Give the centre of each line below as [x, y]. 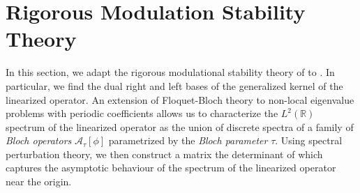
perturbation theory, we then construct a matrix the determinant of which [164, 154]
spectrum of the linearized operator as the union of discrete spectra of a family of [180, 126]
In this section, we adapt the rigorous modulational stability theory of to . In [170, 72]
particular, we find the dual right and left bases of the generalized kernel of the [174, 85]
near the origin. [39, 182]
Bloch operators [39, 140]
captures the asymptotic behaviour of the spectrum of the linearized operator [171, 168]
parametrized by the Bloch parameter [188, 140]
